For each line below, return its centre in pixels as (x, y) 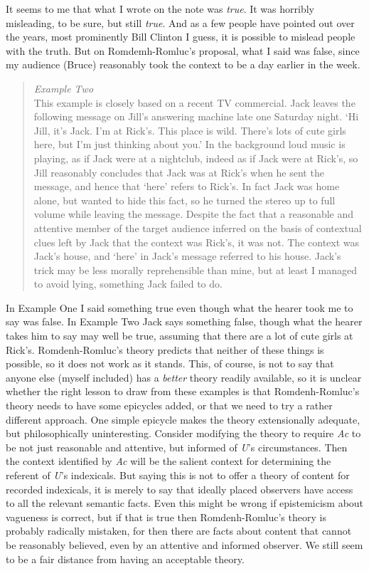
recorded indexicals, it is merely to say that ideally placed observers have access (180, 489)
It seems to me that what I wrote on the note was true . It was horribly (160, 9)
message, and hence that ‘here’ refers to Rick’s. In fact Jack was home (187, 186)
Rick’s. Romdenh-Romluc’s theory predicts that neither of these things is (165, 349)
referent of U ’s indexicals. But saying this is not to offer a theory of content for (178, 475)
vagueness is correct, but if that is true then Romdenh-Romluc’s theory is (166, 517)
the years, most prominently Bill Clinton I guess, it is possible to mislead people (181, 37)
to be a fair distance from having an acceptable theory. (125, 559)
